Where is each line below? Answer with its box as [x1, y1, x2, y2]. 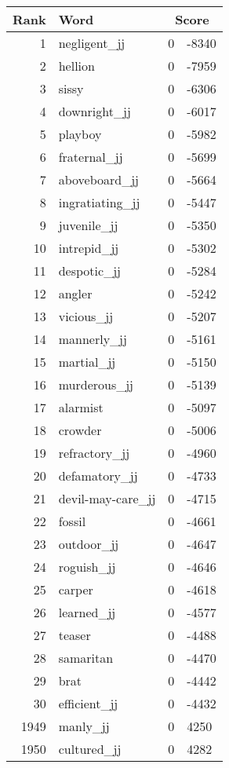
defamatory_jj [58, 466, 138, 485]
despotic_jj [58, 261, 121, 280]
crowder [58, 421, 102, 439]
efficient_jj [58, 694, 118, 712]
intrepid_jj [58, 239, 119, 257]
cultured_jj [58, 740, 122, 758]
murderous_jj [58, 375, 134, 393]
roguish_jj [58, 558, 116, 576]
